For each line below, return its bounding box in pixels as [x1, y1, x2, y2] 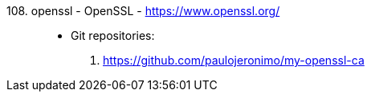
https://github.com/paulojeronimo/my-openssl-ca [103, 53, 365, 67]
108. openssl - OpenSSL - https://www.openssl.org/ [6, 4, 280, 18]
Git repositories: [71, 29, 155, 42]
